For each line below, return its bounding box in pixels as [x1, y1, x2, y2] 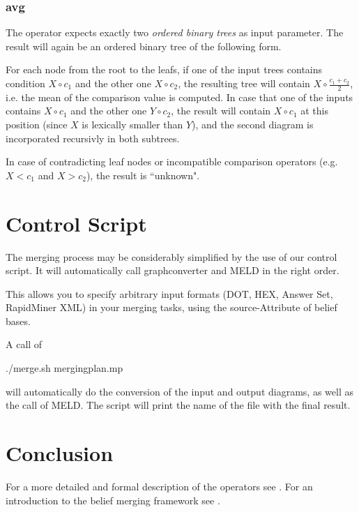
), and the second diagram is [192, 117, 314, 132]
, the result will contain [171, 103, 271, 118]
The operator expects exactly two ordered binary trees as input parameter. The [6, 25, 344, 40]
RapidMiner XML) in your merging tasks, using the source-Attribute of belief [6, 300, 337, 315]
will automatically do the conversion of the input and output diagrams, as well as [6, 384, 353, 398]
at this [300, 103, 329, 118]
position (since [6, 117, 68, 132]
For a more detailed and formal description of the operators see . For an [6, 479, 313, 493]
